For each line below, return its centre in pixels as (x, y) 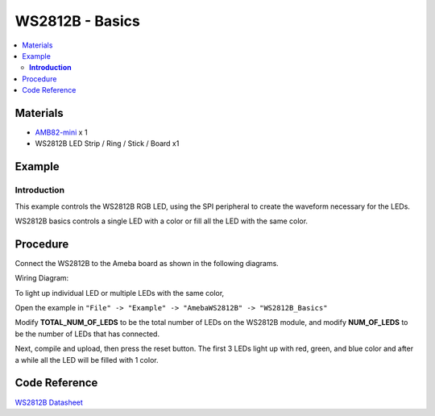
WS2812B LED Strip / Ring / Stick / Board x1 (107, 144)
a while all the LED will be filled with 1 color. (87, 360)
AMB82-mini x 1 (61, 132)
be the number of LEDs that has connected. (87, 334)
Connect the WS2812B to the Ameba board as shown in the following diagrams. (147, 263)
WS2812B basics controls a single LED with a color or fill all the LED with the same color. (162, 221)
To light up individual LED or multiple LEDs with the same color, (120, 293)
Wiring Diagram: (42, 278)
